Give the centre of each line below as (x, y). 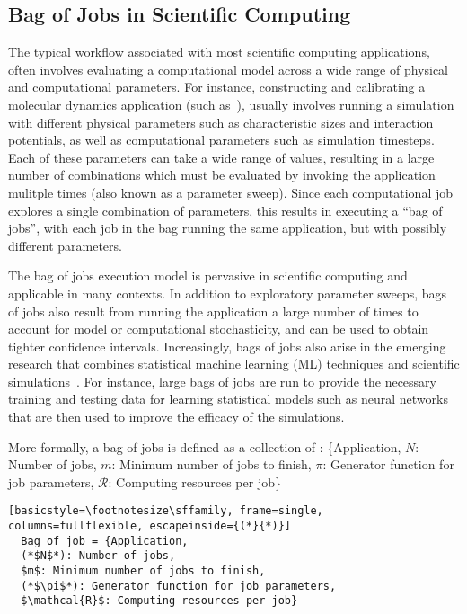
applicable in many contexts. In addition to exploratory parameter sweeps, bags (228, 293)
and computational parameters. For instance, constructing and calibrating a (217, 87)
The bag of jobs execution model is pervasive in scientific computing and (208, 276)
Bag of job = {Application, (105, 541)
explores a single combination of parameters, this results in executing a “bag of (225, 210)
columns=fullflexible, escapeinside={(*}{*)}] (150, 526)
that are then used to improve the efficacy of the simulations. (176, 417)
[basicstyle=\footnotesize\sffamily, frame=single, (166, 511)
